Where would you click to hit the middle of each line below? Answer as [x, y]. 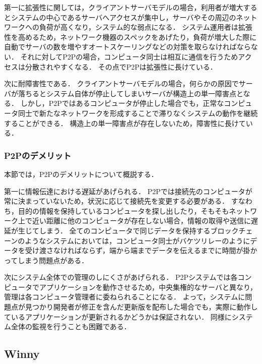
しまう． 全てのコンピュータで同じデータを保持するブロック [139, 230]
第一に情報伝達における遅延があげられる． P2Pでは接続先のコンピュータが [128, 191]
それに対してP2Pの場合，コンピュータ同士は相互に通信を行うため [129, 56]
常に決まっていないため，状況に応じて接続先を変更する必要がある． [117, 201]
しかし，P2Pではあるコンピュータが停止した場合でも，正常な [122, 103]
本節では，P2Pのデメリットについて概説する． [81, 174]
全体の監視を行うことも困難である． [71, 326]
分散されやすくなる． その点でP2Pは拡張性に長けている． [121, 66]
